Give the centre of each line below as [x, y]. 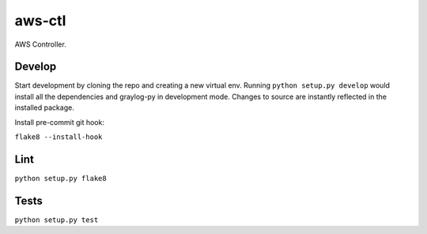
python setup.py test [57, 220]
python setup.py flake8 [60, 178]
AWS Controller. [40, 44]
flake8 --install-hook [59, 137]
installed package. [44, 108]
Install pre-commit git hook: [59, 122]
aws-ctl [40, 21]
